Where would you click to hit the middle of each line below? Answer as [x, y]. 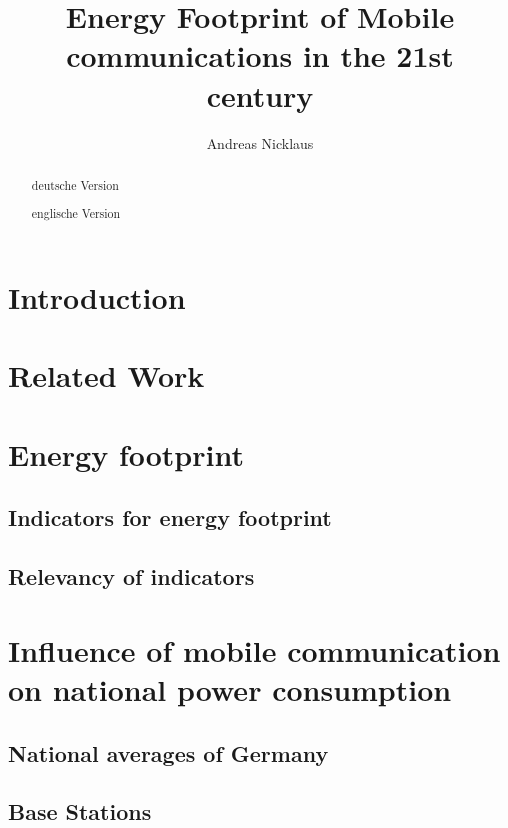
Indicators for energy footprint [170, 517]
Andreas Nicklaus [260, 142]
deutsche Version [75, 184]
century [260, 94]
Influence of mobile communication [254, 649]
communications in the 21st [260, 55]
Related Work [106, 375]
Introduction [97, 297]
